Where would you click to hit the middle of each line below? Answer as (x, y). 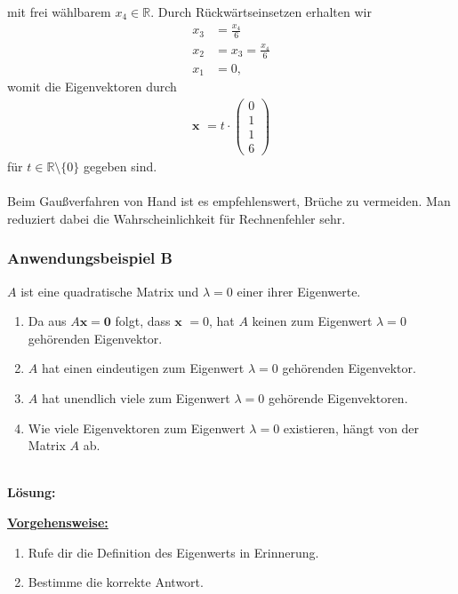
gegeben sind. (120, 166)
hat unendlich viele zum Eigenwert (136, 398)
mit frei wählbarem (59, 12)
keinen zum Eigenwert (312, 321)
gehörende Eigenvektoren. (338, 398)
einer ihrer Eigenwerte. (299, 291)
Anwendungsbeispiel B (90, 258)
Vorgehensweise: (58, 522)
